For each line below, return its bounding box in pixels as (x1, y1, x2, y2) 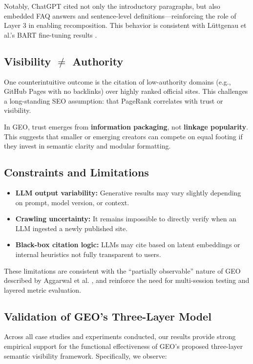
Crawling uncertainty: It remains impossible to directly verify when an (15, 214, 236, 224)
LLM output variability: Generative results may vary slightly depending (15, 187, 241, 197)
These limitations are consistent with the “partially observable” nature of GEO (4, 265, 241, 276)
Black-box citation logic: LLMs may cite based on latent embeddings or (15, 239, 240, 250)
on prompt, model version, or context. (15, 197, 129, 207)
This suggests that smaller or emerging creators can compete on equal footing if (4, 131, 243, 141)
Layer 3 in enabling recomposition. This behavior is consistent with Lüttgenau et (4, 20, 247, 30)
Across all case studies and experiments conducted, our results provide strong (4, 331, 236, 342)
